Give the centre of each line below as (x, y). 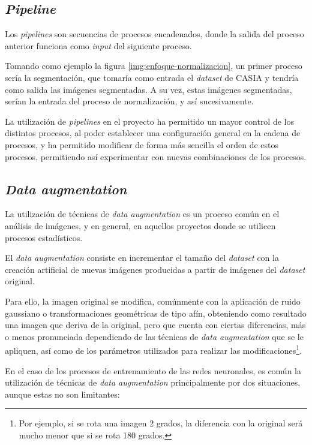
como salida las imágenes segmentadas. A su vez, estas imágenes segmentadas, (148, 89)
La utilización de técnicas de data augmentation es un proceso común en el (142, 214)
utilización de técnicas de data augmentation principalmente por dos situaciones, (153, 382)
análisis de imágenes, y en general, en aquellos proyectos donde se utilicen (140, 225)
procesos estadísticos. (44, 237)
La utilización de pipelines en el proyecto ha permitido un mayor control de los (149, 121)
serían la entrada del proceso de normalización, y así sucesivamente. (129, 101)
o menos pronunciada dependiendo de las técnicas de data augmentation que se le (154, 336)
